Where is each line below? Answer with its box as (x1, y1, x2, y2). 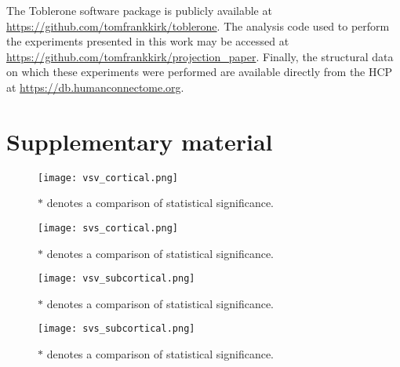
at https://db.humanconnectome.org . (6, 78, 184, 95)
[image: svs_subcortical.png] (38, 323, 195, 335)
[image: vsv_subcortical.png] (38, 273, 195, 285)
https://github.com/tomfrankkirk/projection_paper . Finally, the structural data (6, 48, 394, 64)
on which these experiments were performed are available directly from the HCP (6, 64, 393, 80)
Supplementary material (6, 125, 273, 157)
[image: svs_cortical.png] (38, 222, 178, 234)
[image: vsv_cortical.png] (38, 172, 178, 183)
